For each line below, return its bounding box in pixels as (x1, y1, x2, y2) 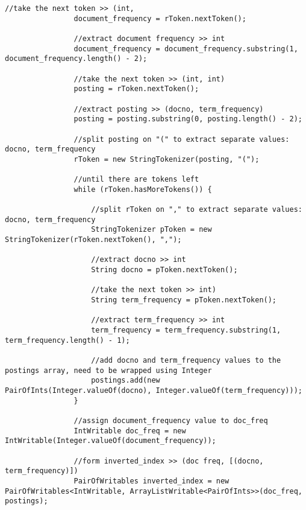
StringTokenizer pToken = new (91, 225, 212, 234)
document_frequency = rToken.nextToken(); (73, 14, 246, 23)
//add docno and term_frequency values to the (91, 355, 281, 365)
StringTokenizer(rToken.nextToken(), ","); (5, 235, 182, 244)
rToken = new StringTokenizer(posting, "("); (73, 155, 260, 164)
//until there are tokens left (73, 175, 199, 184)
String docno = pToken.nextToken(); (91, 266, 238, 275)
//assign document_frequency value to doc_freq (73, 416, 268, 425)
